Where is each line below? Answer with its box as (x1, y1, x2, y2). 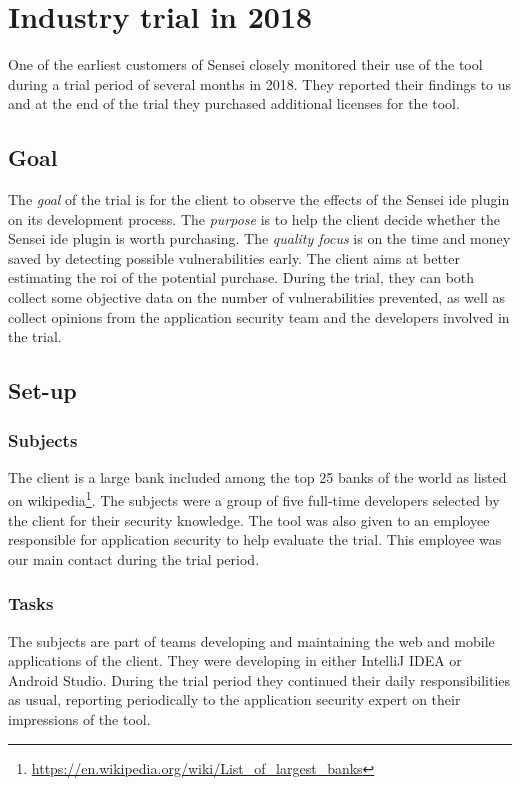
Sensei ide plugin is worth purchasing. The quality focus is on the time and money (8, 228, 511, 249)
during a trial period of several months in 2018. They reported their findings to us (8, 73, 512, 94)
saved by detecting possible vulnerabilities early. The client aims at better (8, 247, 460, 268)
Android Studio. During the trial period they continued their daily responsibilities (8, 669, 511, 690)
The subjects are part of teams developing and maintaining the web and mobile (8, 630, 495, 651)
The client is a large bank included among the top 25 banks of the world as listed (8, 466, 507, 487)
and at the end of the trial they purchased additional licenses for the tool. (8, 93, 460, 114)
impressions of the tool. (8, 709, 151, 730)
